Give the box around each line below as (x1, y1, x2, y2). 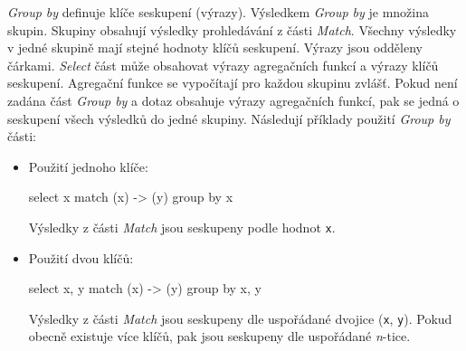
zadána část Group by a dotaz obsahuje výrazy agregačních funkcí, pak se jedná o (7, 90, 460, 109)
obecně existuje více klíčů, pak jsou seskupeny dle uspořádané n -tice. (28, 327, 411, 346)
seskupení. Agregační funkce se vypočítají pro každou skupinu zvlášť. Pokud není (7, 73, 458, 92)
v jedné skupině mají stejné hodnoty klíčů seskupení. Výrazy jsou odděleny (7, 38, 423, 57)
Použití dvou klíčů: (28, 248, 134, 267)
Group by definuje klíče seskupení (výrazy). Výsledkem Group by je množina (7, 3, 430, 21)
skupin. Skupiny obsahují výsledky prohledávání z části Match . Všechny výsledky (7, 20, 457, 39)
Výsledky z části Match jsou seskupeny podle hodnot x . (28, 217, 336, 236)
